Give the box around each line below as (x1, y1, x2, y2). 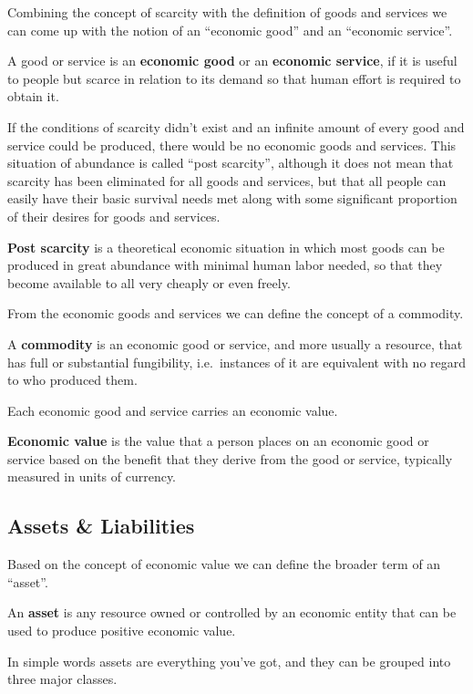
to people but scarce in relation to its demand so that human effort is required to (7, 68, 461, 88)
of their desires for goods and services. (7, 206, 221, 225)
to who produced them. (7, 370, 138, 389)
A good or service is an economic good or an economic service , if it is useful (7, 51, 458, 70)
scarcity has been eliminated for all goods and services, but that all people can (7, 171, 447, 190)
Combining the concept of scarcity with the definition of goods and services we (7, 3, 447, 21)
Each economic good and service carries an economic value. (7, 400, 338, 420)
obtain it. (7, 87, 59, 106)
